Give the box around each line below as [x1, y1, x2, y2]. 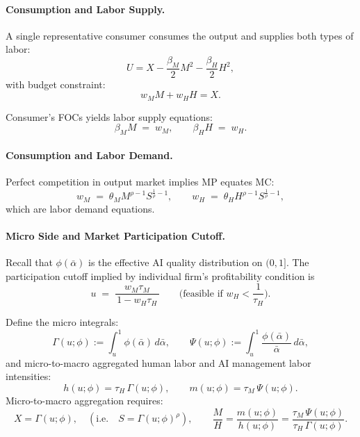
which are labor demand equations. [6, 201, 155, 215]
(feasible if [179, 288, 223, 299]
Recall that [6, 255, 53, 270]
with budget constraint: [6, 76, 106, 91]
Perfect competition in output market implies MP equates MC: [6, 174, 275, 189]
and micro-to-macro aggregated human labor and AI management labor [6, 355, 311, 370]
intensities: [6, 369, 51, 384]
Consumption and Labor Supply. [6, 1, 165, 16]
